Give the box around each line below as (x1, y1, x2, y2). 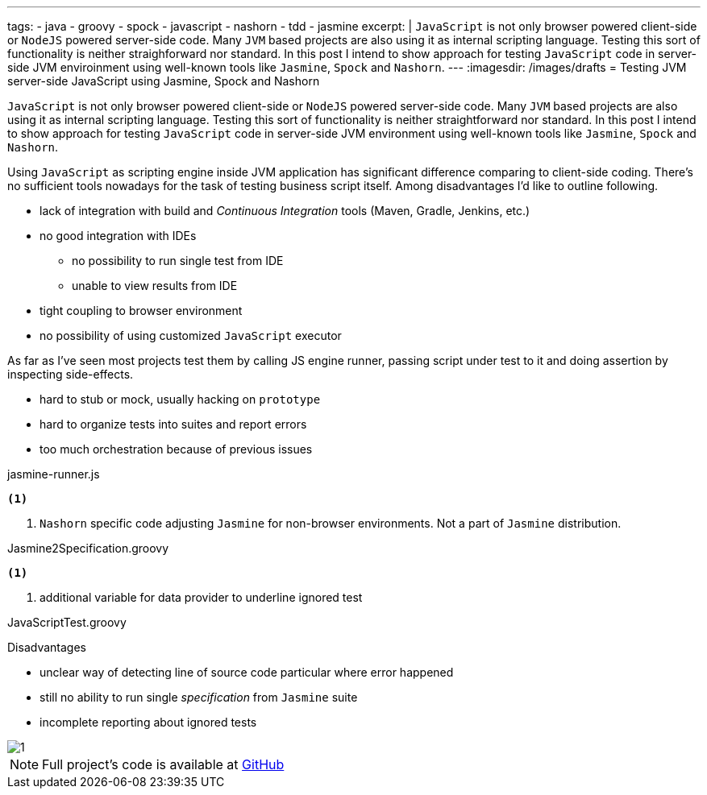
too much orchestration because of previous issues (40, 442, 313, 456)
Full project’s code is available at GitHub (42, 756, 285, 772)
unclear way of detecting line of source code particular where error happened (40, 665, 454, 679)
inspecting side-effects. (7, 367, 134, 381)
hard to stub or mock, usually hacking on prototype (40, 392, 321, 406)
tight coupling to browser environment (40, 304, 243, 317)
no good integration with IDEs (40, 229, 197, 242)
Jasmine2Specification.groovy (7, 541, 169, 555)
